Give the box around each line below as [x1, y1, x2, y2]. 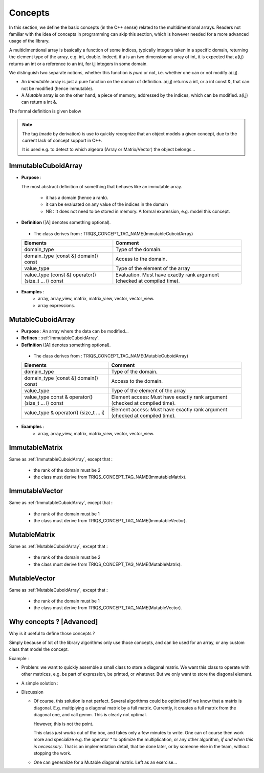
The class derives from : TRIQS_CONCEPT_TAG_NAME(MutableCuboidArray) [33, 353, 188, 359]
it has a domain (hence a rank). [45, 195, 109, 200]
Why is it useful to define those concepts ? [9, 631, 95, 637]
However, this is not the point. [33, 721, 94, 727]
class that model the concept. [9, 646, 69, 652]
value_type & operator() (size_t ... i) [24, 409, 105, 416]
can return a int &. [21, 99, 57, 105]
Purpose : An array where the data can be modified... [21, 328, 129, 334]
